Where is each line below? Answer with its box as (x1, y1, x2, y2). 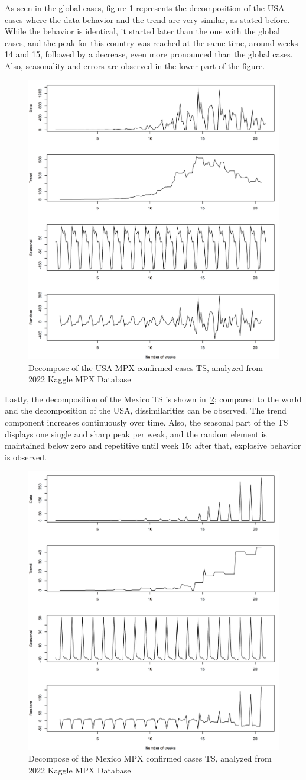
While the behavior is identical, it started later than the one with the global (5, 25, 280, 37)
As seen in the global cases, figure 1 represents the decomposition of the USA (5, 2, 285, 14)
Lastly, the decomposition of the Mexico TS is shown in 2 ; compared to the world (5, 392, 302, 405)
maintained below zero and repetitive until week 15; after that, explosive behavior (5, 439, 301, 452)
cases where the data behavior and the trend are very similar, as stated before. (5, 13, 290, 25)
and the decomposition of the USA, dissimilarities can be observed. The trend (5, 404, 287, 417)
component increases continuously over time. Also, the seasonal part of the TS (5, 415, 288, 428)
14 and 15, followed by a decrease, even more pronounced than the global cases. (5, 48, 293, 60)
